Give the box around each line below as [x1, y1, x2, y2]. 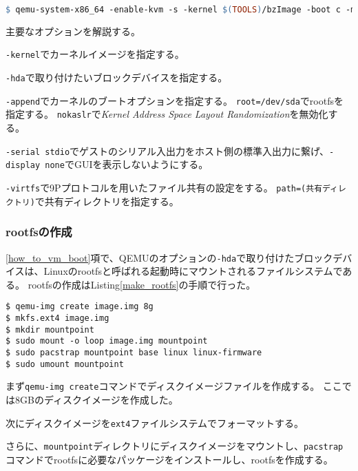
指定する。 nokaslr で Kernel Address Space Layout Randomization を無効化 [6, 107, 328, 121]
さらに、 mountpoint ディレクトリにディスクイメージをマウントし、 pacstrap [6, 439, 344, 453]
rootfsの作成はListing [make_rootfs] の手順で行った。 [28, 277, 256, 291]
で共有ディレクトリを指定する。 [34, 193, 179, 208]
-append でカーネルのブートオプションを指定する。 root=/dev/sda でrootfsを [6, 93, 344, 107]
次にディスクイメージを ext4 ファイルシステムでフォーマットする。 [6, 415, 304, 430]
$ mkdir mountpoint [6, 324, 94, 335]
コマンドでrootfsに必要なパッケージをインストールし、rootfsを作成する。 [6, 452, 333, 466]
